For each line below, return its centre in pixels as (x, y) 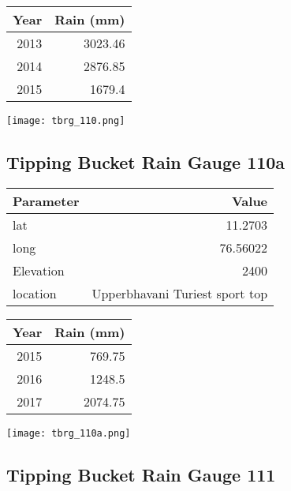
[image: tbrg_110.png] (66, 121)
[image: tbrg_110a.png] (69, 433)
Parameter (46, 201)
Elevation (39, 270)
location (35, 293)
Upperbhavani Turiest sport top (180, 293)
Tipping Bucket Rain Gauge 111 (141, 474)
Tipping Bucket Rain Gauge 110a (146, 162)
